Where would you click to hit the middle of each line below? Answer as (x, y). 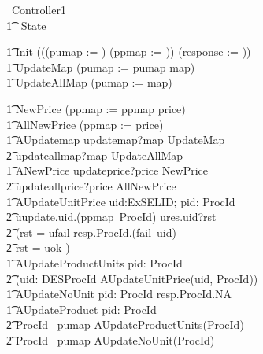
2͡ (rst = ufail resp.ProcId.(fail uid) (91, 232)
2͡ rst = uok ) (38, 247)
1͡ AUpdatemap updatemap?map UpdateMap (116, 140)
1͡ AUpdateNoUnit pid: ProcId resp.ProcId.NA (119, 294)
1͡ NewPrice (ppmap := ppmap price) (96, 108)
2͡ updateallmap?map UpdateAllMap (95, 155)
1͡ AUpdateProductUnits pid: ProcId (94, 262)
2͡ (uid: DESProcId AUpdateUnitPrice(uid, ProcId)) (132, 278)
